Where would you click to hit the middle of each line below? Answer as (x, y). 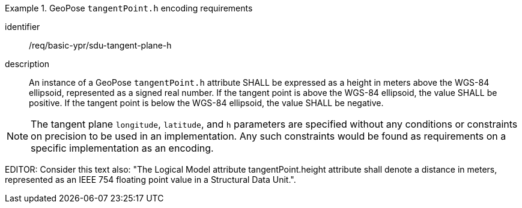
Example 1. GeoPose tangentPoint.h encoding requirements (129, 8)
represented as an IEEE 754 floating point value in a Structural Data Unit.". (150, 180)
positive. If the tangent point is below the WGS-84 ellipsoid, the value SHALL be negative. (206, 103)
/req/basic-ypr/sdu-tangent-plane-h (100, 45)
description (27, 64)
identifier (23, 27)
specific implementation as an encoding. (122, 148)
